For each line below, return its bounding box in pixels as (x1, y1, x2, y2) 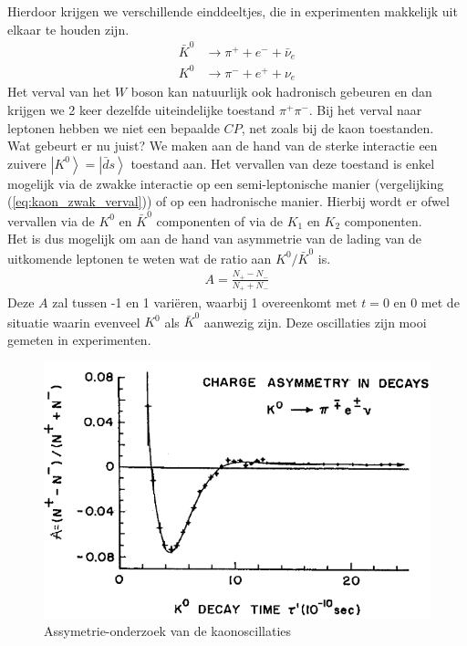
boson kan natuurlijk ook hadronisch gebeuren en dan (130, 82, 432, 101)
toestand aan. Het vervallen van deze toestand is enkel (130, 153, 435, 172)
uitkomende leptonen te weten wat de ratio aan (7, 248, 272, 267)
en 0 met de (393, 293, 460, 312)
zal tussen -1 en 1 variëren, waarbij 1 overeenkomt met (52, 293, 358, 312)
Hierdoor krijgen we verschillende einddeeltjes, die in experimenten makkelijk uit (7, 2, 458, 20)
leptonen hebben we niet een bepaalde (7, 118, 220, 137)
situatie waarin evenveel (7, 312, 140, 331)
